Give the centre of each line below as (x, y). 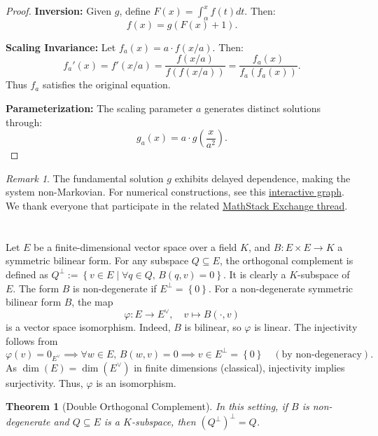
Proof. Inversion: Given (59, 11)
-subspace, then (163, 422)
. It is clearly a (254, 274)
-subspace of (324, 274)
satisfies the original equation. (106, 84)
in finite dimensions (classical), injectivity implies (239, 367)
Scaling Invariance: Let (61, 47)
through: (24, 122)
